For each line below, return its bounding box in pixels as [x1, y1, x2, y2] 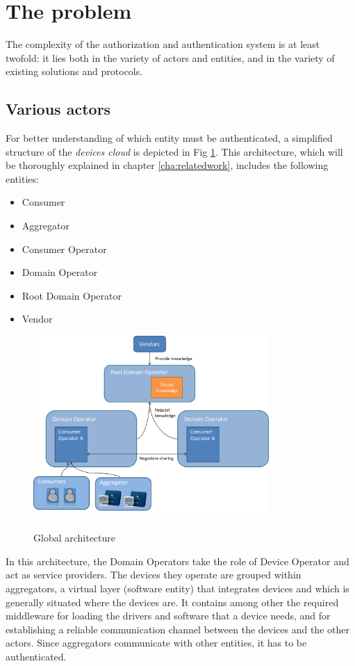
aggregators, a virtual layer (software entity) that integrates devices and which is [6, 581, 349, 596]
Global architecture [33, 530, 116, 545]
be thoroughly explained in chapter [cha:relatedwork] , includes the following [6, 158, 329, 172]
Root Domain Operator [22, 288, 122, 302]
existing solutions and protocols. [6, 64, 143, 79]
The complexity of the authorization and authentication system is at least [6, 37, 320, 51]
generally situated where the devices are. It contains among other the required [6, 594, 339, 609]
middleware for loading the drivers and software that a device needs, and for [6, 608, 331, 623]
